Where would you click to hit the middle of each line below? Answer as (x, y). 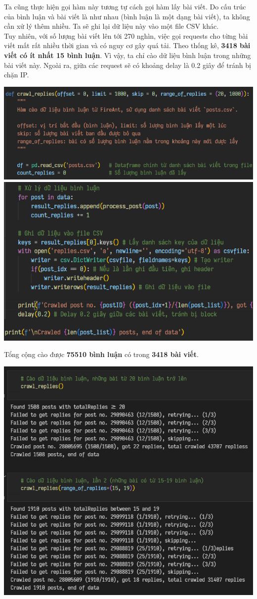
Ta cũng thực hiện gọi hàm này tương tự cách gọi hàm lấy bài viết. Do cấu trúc (125, 6)
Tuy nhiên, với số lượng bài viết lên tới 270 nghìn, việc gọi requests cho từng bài (126, 35)
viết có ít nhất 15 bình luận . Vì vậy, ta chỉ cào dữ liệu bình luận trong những (128, 55)
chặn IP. (17, 75)
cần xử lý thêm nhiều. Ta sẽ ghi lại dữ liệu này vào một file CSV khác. (111, 26)
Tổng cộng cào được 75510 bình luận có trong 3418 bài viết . (101, 354)
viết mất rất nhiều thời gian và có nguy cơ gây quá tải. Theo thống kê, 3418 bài (127, 45)
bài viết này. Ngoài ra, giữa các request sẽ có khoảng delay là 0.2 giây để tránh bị (128, 65)
